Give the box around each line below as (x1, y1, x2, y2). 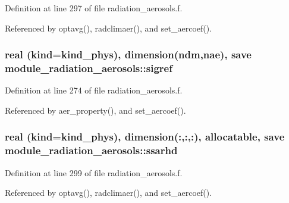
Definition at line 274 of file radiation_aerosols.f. (5, 84, 183, 96)
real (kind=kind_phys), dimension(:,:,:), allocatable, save (5, 129, 285, 144)
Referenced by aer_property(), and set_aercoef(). (5, 104, 186, 116)
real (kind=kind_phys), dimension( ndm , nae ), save (5, 47, 252, 62)
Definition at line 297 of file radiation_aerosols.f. (5, 2, 183, 14)
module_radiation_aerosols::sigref (5, 61, 172, 76)
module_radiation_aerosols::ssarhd (5, 143, 178, 158)
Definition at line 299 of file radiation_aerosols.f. (5, 166, 183, 179)
